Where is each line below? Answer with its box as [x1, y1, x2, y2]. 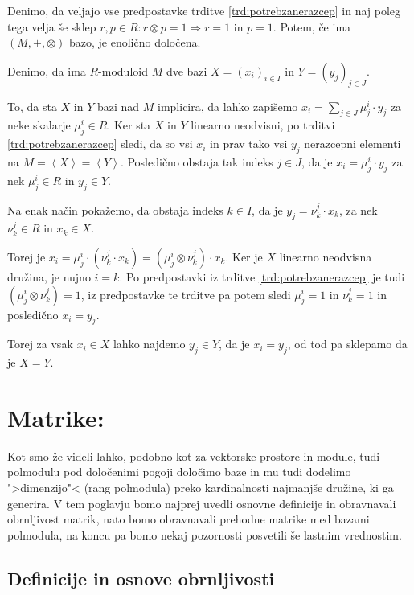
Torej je [7, 248, 46, 265]
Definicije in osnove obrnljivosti [7, 565, 275, 590]
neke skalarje [7, 117, 71, 133]
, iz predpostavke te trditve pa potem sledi [80, 285, 291, 302]
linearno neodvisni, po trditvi [191, 117, 335, 133]
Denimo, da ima [7, 62, 86, 79]
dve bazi [166, 62, 207, 79]
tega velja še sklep [7, 18, 96, 35]
